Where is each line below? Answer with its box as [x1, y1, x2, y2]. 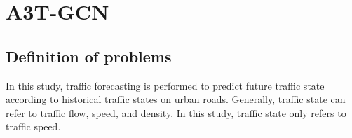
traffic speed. [6, 119, 61, 134]
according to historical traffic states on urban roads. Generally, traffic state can [6, 92, 346, 106]
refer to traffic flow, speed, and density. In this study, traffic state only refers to [6, 105, 346, 120]
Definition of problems [6, 45, 172, 67]
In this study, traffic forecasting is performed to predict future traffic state [6, 78, 325, 92]
